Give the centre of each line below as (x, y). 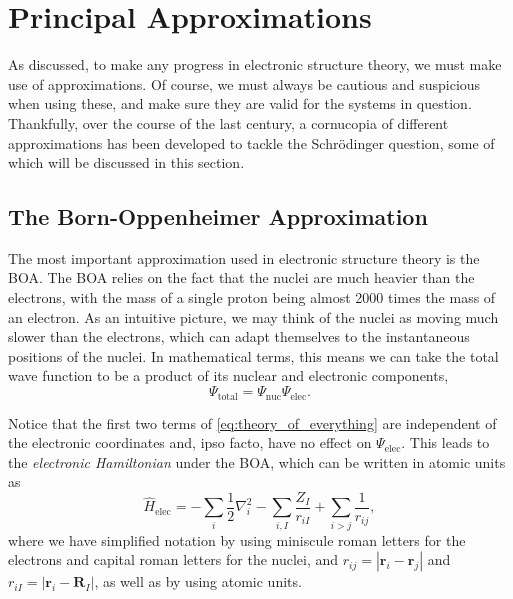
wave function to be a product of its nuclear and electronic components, (228, 375)
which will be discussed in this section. (126, 162)
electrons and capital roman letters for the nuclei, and (173, 559)
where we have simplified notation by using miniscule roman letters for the (237, 539)
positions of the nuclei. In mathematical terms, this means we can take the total (253, 355)
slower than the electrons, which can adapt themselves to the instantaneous (239, 336)
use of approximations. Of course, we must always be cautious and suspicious (244, 83)
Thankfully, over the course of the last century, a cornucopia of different (228, 122)
